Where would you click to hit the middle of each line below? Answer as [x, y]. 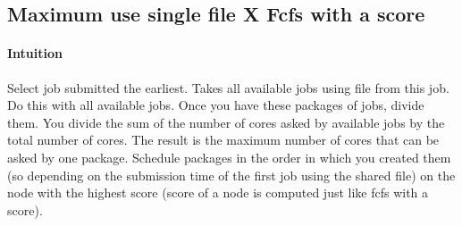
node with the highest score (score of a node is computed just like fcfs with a [218, 193]
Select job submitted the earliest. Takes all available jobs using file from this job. [228, 87]
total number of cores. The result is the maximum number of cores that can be [223, 140]
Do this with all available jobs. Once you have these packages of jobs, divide [216, 105]
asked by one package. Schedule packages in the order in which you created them [229, 157]
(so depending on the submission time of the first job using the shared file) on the [231, 175]
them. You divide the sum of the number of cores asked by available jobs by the [226, 122]
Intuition [35, 53]
